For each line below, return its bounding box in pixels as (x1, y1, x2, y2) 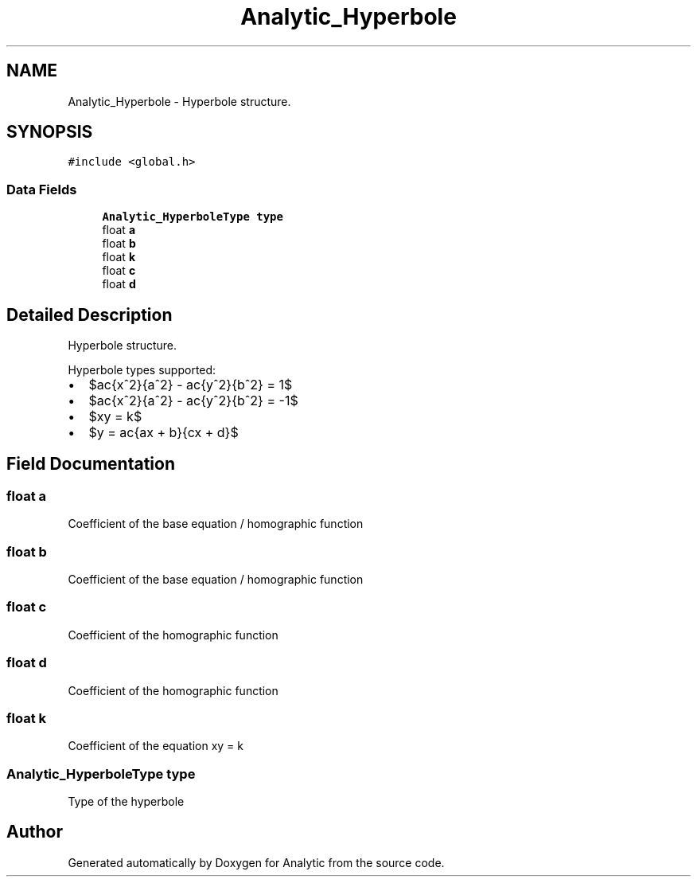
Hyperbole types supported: (68, 363, 216, 377)
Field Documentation (6, 454, 175, 475)
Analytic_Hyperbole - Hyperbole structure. (68, 94, 291, 108)
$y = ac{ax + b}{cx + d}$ (88, 424, 239, 441)
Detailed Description (6, 304, 173, 325)
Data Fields (6, 181, 77, 197)
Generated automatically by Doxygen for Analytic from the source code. (68, 855, 445, 869)
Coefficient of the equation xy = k (68, 739, 243, 753)
